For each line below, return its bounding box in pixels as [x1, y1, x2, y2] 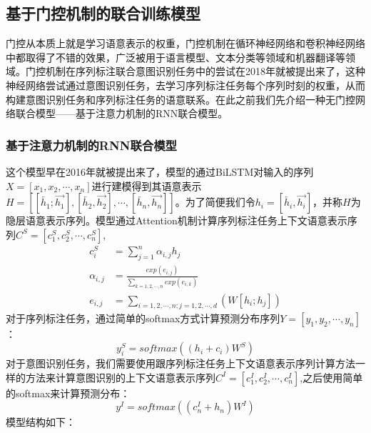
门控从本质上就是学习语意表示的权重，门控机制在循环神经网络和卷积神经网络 [6, 36, 365, 51]
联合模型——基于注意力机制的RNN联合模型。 [15, 106, 228, 121]
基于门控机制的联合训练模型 [6, 2, 200, 24]
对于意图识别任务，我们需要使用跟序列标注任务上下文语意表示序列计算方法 [6, 356, 355, 371]
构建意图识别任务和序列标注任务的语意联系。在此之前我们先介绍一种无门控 [6, 91, 355, 106]
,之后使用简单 [300, 369, 363, 384]
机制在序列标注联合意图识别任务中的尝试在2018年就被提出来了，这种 [45, 64, 365, 79]
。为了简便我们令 [175, 194, 255, 209]
